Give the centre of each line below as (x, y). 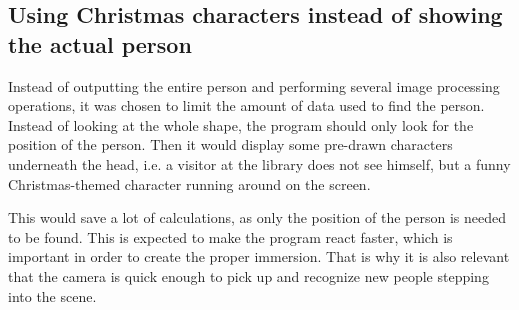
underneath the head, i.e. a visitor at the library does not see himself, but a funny (259, 163)
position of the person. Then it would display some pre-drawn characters (230, 144)
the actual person (100, 43)
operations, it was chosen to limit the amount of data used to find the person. (246, 105)
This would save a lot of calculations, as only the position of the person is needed (257, 217)
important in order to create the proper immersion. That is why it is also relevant (259, 256)
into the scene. (52, 295)
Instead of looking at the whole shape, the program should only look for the (241, 124)
